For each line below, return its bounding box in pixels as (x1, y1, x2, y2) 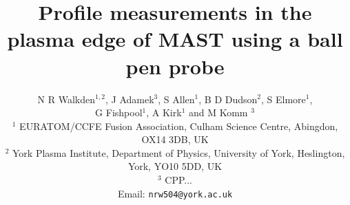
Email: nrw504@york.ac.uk (117, 186, 233, 200)
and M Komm (188, 105, 248, 120)
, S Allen (158, 91, 195, 106)
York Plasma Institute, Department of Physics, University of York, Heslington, (12, 145, 345, 160)
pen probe (125, 52, 225, 80)
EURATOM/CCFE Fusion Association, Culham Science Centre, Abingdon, (19, 118, 338, 133)
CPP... (165, 173, 193, 187)
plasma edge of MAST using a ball (7, 25, 343, 53)
